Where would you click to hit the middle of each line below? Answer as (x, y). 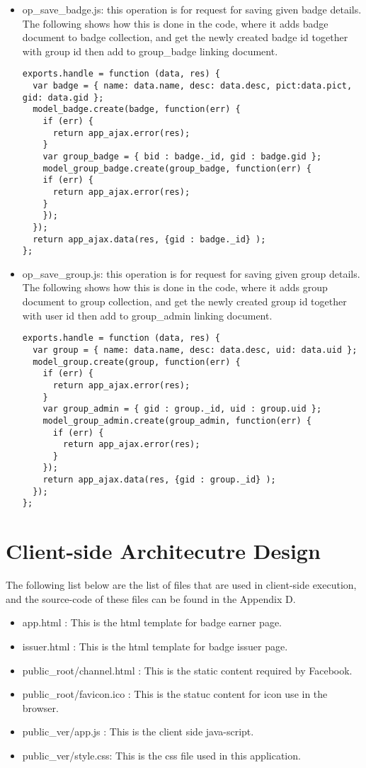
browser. (40, 707)
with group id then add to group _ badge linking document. (150, 51)
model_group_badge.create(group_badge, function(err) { (177, 168)
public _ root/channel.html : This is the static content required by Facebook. (187, 670)
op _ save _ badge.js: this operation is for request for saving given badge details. (192, 9)
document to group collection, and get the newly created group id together (184, 301)
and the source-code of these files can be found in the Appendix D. (151, 598)
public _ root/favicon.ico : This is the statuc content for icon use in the (175, 694)
